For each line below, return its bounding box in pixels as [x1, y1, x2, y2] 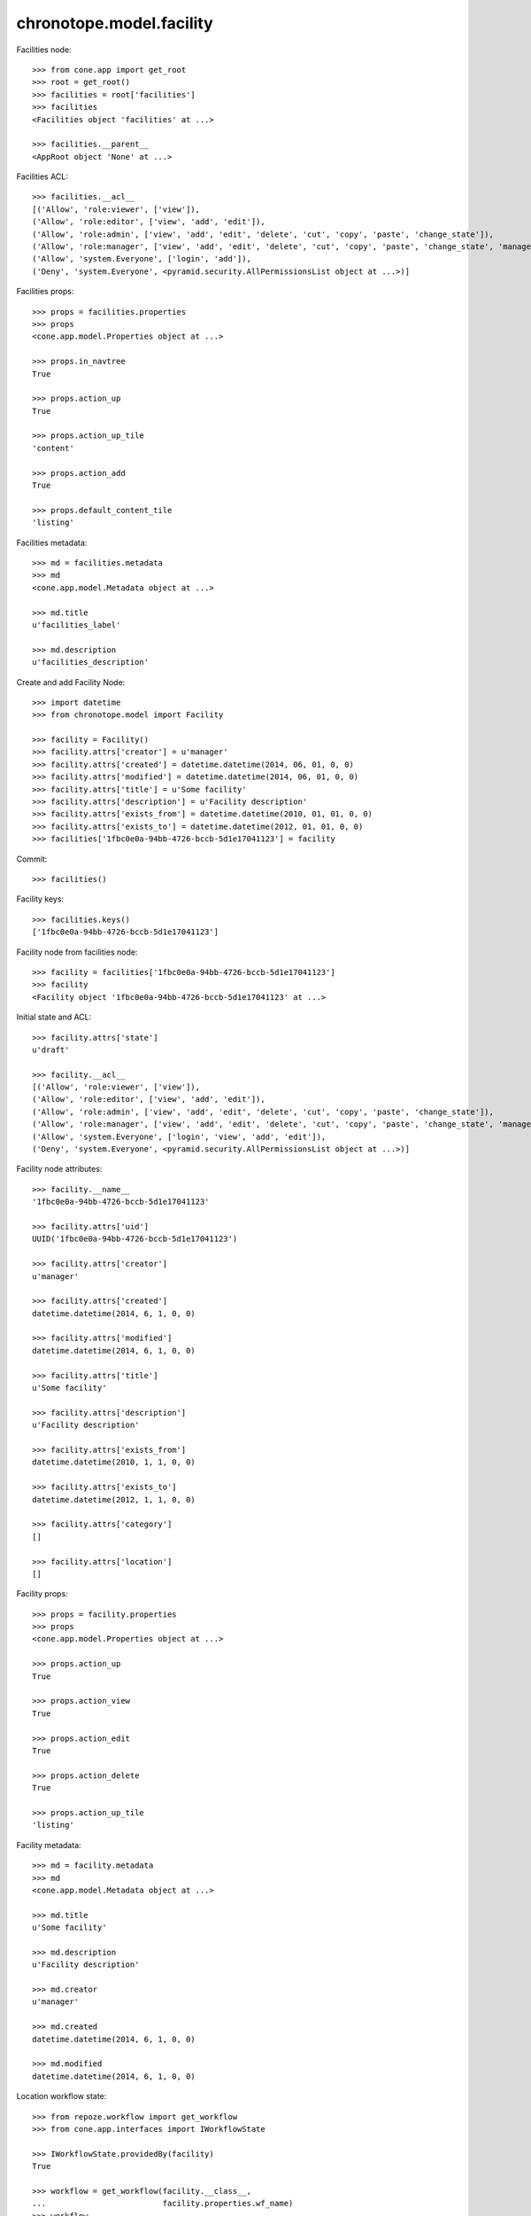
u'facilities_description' [32, 657, 150, 667]
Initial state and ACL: [16, 1011, 92, 1023]
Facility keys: [16, 893, 65, 904]
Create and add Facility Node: [16, 676, 126, 687]
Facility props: [16, 1588, 68, 1599]
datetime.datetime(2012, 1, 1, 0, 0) [32, 1494, 196, 1504]
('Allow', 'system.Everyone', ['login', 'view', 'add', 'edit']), [32, 1131, 327, 1142]
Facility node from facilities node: [16, 947, 138, 957]
